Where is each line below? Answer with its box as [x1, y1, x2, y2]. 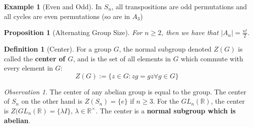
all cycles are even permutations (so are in [4, 11, 130, 21]
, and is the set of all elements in [73, 53, 171, 63]
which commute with [181, 53, 243, 63]
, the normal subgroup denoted [119, 44, 211, 54]
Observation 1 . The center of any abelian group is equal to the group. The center [4, 86, 247, 96]
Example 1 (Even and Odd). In [4, 1, 102, 11]
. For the [153, 96, 179, 106]
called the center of [4, 53, 65, 63]
